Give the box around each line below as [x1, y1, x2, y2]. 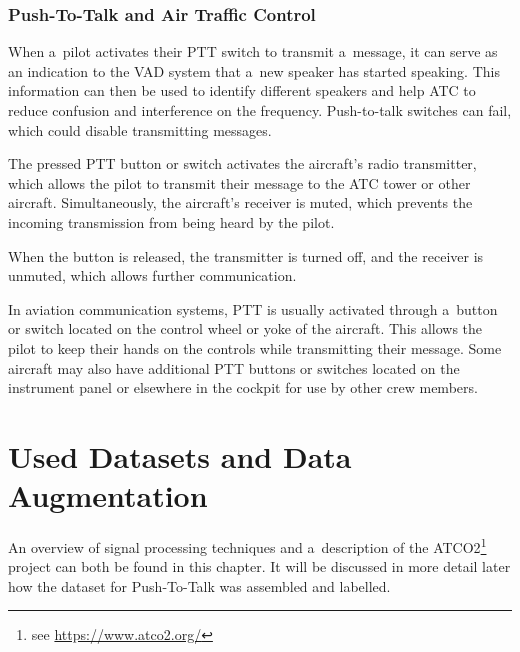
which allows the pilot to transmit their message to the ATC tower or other [8, 172, 471, 193]
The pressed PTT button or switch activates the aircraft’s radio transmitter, [8, 153, 477, 174]
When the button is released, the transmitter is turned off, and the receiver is [8, 245, 484, 266]
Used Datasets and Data [8, 435, 352, 476]
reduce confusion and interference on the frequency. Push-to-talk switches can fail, [8, 100, 512, 120]
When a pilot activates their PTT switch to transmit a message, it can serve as [8, 41, 498, 62]
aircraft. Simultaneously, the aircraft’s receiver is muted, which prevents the [8, 192, 473, 213]
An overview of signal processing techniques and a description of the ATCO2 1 [8, 534, 487, 557]
